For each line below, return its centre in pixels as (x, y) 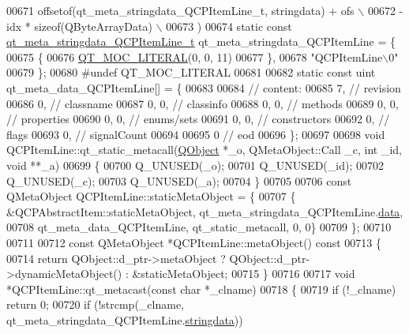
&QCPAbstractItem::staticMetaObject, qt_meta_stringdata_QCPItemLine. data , (205, 211)
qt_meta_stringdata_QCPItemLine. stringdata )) (125, 319)
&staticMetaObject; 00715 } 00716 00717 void (244, 274)
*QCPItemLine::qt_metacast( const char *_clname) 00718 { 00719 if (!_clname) (201, 289)
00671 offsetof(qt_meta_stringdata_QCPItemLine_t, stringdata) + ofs (180, 10)
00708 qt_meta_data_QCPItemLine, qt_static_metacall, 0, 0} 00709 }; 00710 (199, 227)
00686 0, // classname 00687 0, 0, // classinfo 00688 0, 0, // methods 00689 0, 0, (203, 103)
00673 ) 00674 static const (229, 26)
